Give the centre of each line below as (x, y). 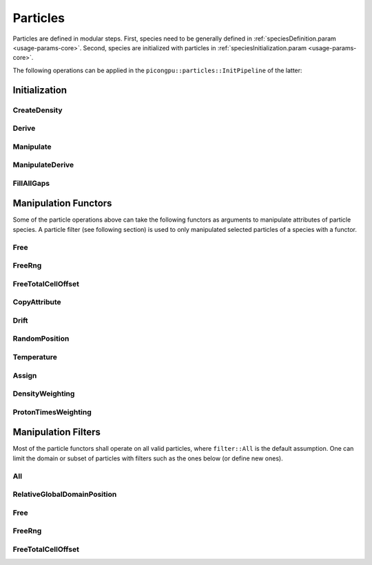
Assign (25, 375)
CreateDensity (38, 110)
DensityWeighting (44, 394)
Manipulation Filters (57, 433)
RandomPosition (41, 339)
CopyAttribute (37, 302)
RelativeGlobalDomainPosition (65, 494)
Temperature (35, 356)
